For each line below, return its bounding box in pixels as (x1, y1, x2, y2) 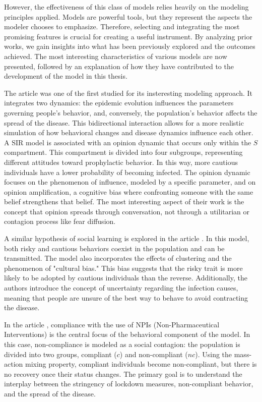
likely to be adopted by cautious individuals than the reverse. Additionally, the (4, 272, 247, 283)
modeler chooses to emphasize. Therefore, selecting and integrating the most (4, 21, 240, 32)
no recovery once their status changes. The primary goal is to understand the (4, 368, 242, 379)
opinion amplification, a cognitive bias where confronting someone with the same (4, 186, 253, 197)
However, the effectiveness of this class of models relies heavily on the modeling (4, 2, 249, 12)
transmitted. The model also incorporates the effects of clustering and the (4, 253, 232, 263)
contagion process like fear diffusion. (4, 216, 116, 226)
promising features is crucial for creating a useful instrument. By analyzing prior (4, 31, 252, 41)
